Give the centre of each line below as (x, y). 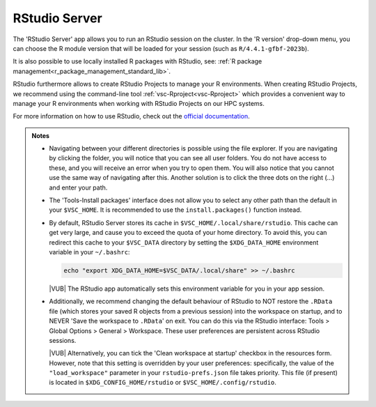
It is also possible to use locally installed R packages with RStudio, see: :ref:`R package (138, 61)
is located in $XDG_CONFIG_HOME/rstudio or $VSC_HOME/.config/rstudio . (163, 383)
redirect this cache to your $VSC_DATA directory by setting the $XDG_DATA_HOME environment (184, 242)
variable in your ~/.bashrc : (89, 252)
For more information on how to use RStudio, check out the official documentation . (131, 116)
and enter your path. (78, 187)
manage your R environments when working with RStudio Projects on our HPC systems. (139, 103)
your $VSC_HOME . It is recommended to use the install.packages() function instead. (175, 210)
